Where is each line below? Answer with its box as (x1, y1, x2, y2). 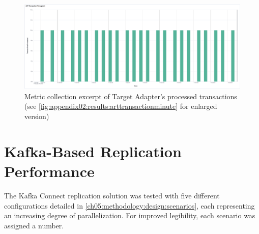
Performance (4, 161, 95, 182)
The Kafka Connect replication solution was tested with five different (4, 190, 220, 200)
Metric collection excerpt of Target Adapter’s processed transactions (24, 91, 237, 101)
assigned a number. (4, 220, 64, 230)
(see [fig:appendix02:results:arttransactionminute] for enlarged (24, 101, 217, 111)
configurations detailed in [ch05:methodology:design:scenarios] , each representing (4, 200, 255, 211)
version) (24, 111, 49, 122)
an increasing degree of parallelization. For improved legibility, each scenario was (4, 210, 255, 221)
